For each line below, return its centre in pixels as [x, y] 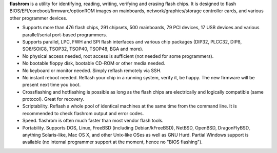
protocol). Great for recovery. [53, 99]
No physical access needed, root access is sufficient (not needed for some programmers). [118, 56]
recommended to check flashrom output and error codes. [83, 113]
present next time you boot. [52, 85]
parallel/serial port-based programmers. [65, 35]
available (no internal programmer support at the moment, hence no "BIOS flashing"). [112, 142]
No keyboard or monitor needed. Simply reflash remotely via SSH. [92, 70]
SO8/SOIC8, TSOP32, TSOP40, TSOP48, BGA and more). [83, 49]
